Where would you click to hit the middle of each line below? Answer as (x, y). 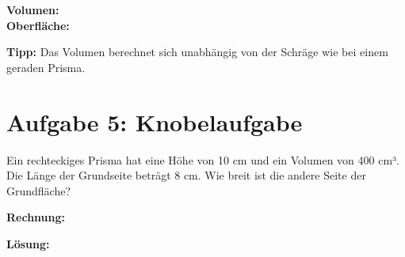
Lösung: (28, 243)
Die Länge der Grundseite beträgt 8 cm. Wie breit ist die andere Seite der (186, 175)
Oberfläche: (38, 25)
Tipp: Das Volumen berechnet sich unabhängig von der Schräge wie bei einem (197, 52)
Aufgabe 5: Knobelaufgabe (155, 121)
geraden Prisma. (46, 67)
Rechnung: (36, 217)
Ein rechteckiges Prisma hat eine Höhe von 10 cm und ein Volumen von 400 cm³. (203, 159)
